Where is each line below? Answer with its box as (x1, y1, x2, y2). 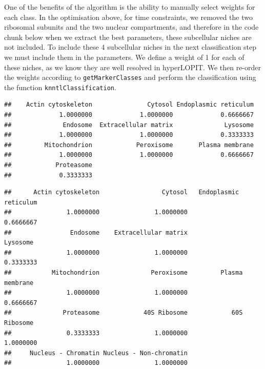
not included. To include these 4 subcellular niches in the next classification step (4, 42, 257, 52)
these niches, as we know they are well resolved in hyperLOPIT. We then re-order (4, 61, 261, 72)
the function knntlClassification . (4, 81, 116, 92)
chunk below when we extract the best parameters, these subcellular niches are (4, 31, 252, 42)
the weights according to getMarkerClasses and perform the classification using (4, 72, 256, 83)
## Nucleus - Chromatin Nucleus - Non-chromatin (4, 349, 188, 357)
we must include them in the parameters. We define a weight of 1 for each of (4, 51, 244, 62)
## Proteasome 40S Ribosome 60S (4, 309, 243, 317)
